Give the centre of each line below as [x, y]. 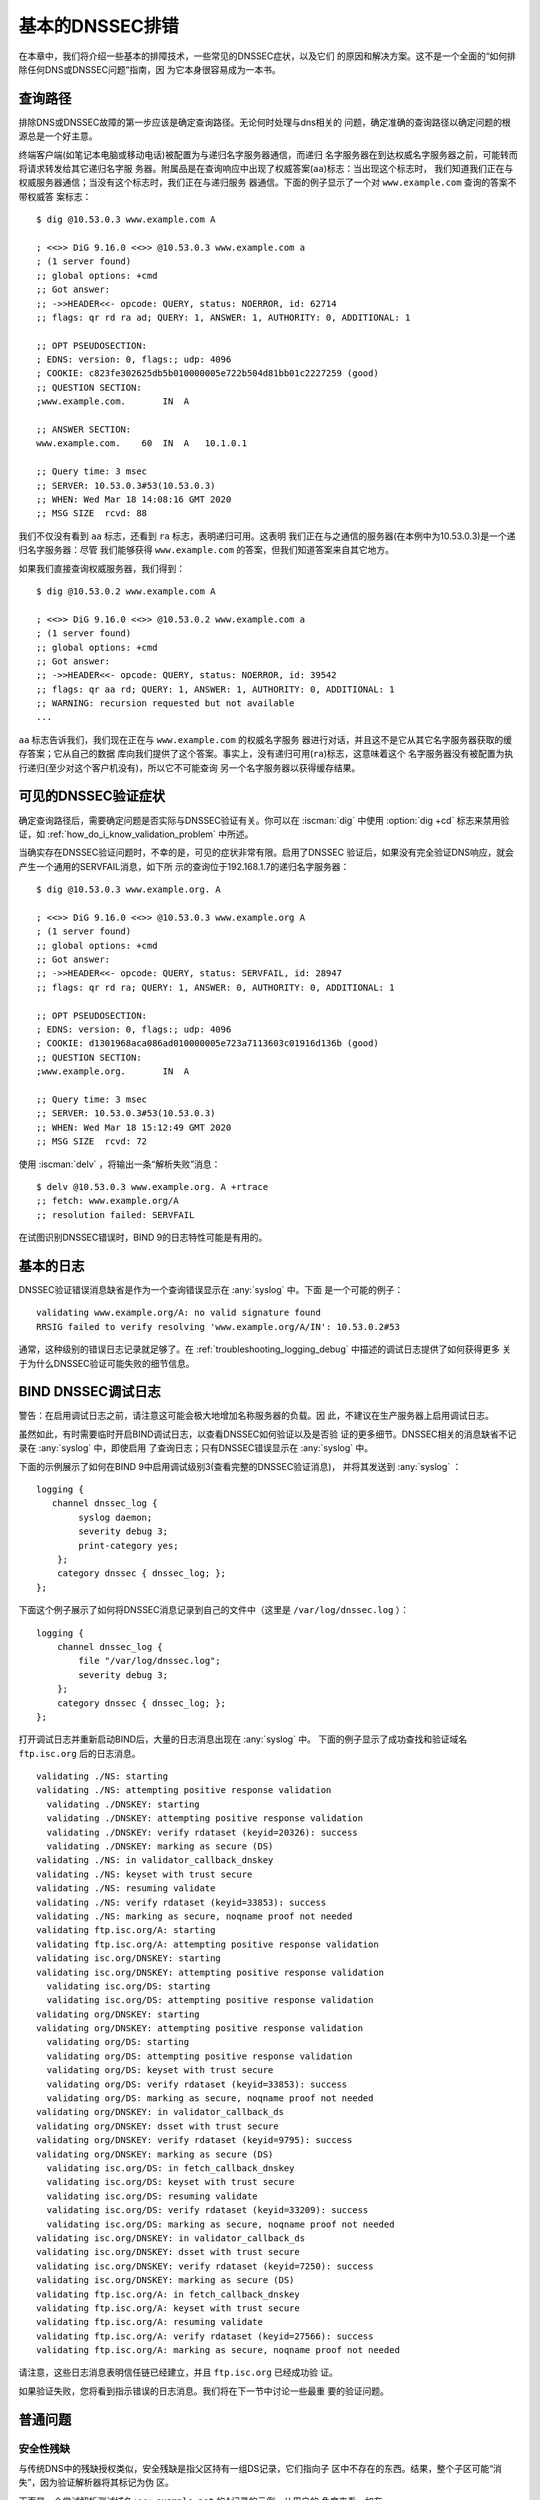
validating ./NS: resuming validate [126, 1888]
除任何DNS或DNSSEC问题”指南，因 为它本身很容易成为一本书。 [149, 69]
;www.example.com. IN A [113, 401]
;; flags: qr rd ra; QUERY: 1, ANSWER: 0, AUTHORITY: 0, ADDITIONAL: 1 [215, 987]
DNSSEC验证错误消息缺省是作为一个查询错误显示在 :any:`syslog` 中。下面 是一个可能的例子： [211, 1289]
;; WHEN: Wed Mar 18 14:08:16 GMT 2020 [134, 499]
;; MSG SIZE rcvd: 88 [92, 513]
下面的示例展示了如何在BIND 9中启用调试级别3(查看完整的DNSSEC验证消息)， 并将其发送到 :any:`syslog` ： [240, 1466]
